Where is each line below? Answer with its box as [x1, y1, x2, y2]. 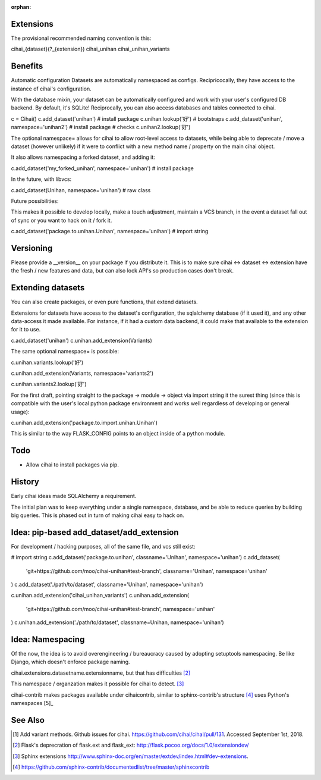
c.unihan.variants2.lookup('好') [11, 381, 87, 388]
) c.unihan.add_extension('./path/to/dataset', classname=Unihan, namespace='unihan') [11, 619, 224, 626]
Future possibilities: [11, 197, 59, 205]
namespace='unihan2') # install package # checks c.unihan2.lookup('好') [11, 124, 191, 131]
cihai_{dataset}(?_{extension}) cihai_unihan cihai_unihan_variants [11, 45, 170, 53]
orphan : [11, 4, 32, 10]
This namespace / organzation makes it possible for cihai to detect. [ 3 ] [11, 680, 184, 687]
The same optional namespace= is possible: [11, 348, 119, 355]
